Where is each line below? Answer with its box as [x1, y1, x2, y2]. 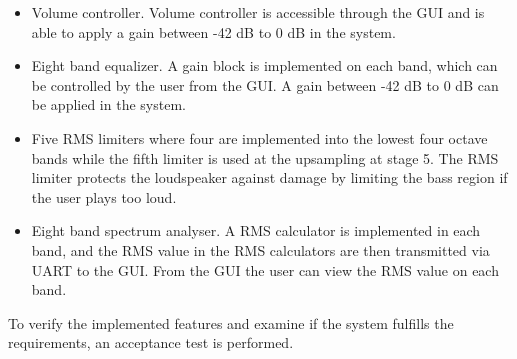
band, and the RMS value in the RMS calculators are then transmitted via [31, 239, 490, 260]
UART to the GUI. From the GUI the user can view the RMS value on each [31, 259, 499, 280]
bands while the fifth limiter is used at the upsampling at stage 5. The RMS [31, 147, 499, 168]
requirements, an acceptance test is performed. [8, 332, 294, 353]
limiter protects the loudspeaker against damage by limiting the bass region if [31, 167, 508, 188]
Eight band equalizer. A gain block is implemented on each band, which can [31, 55, 498, 76]
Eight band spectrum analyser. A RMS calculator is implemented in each [31, 220, 481, 241]
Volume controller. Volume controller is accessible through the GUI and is [31, 2, 485, 22]
